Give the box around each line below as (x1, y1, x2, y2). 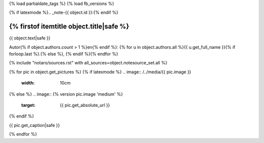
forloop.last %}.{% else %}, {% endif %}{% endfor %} (9, 51, 118, 57)
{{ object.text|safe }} (9, 35, 51, 41)
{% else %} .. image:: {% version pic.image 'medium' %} (9, 91, 123, 97)
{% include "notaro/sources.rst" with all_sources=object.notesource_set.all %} (9, 60, 168, 66)
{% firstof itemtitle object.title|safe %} (9, 22, 130, 31)
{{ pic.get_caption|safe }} (9, 122, 60, 128)
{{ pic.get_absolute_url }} (60, 102, 110, 108)
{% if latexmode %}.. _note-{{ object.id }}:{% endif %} (9, 10, 118, 16)
